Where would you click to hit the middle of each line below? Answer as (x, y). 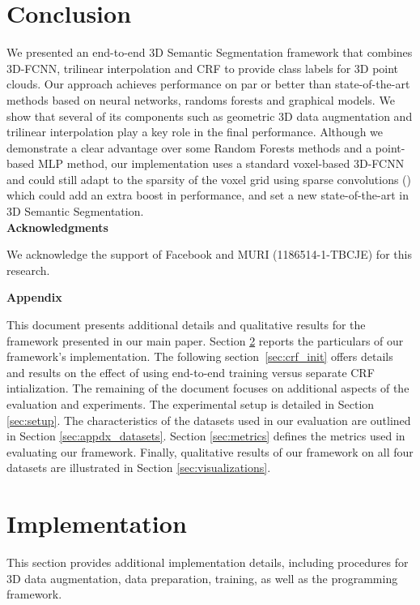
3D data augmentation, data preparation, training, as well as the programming (202, 578)
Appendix (34, 297)
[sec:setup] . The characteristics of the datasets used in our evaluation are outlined (209, 420)
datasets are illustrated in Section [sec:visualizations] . (139, 468)
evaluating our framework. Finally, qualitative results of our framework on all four (210, 451)
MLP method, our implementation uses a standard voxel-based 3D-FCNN (221, 163)
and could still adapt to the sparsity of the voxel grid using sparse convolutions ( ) (209, 179)
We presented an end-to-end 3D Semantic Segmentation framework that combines (210, 52)
